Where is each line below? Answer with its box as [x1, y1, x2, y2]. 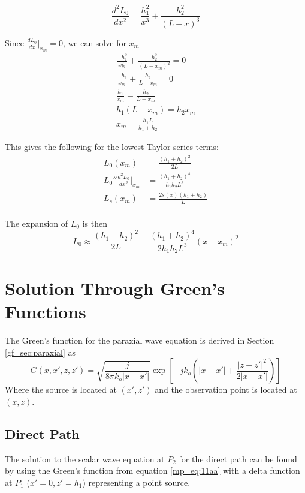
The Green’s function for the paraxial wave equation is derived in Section [5, 334, 274, 347]
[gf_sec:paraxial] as [5, 345, 76, 358]
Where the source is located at [5, 383, 117, 396]
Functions [5, 299, 86, 324]
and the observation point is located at [155, 383, 297, 396]
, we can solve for [63, 36, 126, 49]
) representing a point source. [82, 476, 191, 489]
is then [82, 217, 107, 229]
